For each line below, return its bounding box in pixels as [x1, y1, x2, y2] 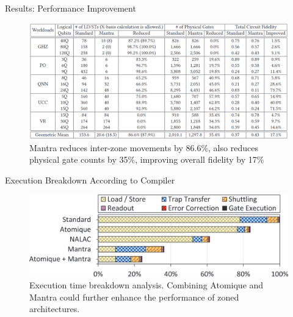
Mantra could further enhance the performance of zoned [29, 290, 239, 303]
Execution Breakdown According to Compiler [5, 173, 175, 186]
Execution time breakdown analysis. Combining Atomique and [29, 279, 264, 291]
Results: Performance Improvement [5, 2, 136, 14]
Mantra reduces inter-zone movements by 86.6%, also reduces [29, 141, 258, 154]
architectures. [29, 302, 80, 315]
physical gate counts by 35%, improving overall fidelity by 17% [29, 153, 264, 166]
